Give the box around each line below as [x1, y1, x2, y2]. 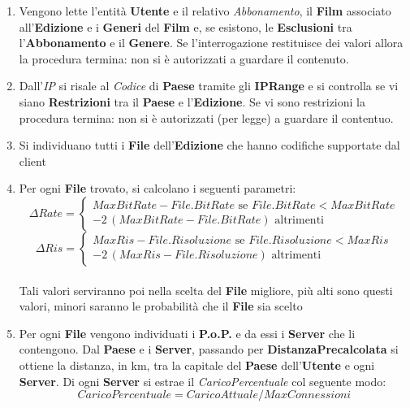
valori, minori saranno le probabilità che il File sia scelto [19, 297, 303, 315]
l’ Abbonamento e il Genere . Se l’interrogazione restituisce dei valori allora [19, 34, 404, 51]
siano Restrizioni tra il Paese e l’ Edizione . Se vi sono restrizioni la [19, 93, 365, 110]
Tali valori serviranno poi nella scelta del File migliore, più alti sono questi [19, 281, 393, 298]
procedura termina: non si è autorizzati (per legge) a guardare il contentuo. [19, 109, 394, 126]
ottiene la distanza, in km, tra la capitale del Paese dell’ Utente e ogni [19, 356, 375, 373]
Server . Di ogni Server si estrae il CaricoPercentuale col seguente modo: [19, 372, 386, 389]
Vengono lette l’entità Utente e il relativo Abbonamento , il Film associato [19, 2, 391, 19]
